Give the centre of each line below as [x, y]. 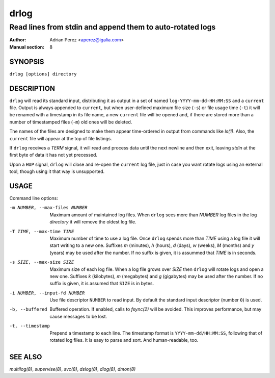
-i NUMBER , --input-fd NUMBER [47, 293]
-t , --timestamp [30, 326]
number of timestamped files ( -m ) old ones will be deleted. [71, 122]
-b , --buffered [29, 309]
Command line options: [34, 198]
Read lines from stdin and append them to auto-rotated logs [113, 27]
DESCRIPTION [32, 89]
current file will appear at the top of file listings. [61, 138]
